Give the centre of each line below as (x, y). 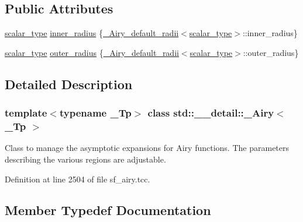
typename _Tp (95, 113)
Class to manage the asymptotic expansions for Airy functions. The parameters (147, 148)
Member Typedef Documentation (108, 210)
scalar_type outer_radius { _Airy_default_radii (92, 52)
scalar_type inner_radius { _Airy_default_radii (92, 33)
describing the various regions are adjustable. (85, 159)
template (26, 113)
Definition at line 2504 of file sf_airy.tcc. (78, 179)
